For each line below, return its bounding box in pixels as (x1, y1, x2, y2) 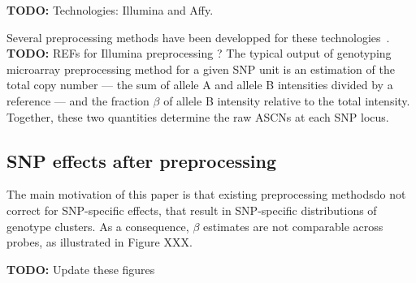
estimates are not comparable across (202, 217, 383, 234)
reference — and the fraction (6, 92, 149, 109)
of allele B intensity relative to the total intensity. (163, 92, 410, 109)
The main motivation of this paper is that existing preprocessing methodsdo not (6, 186, 406, 203)
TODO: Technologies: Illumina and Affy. (6, 2, 214, 18)
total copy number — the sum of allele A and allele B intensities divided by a (6, 76, 393, 93)
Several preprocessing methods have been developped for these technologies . (6, 28, 390, 45)
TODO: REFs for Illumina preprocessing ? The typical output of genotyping (6, 45, 392, 62)
